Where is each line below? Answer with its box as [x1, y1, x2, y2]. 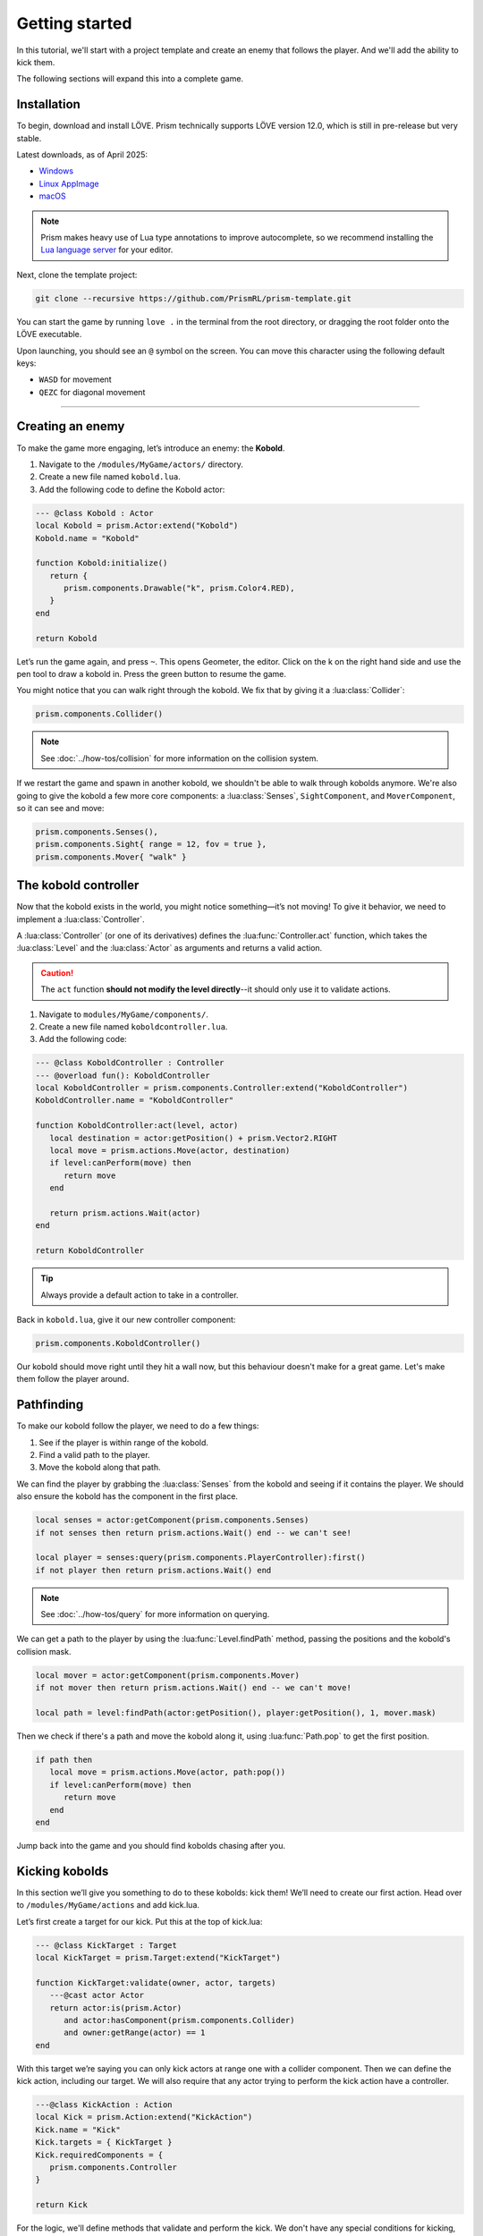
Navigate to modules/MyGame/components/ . [38, 1009, 209, 1020]
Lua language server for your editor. [40, 244, 174, 255]
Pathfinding [16, 1397, 84, 1412]
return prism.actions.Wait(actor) [49, 1208, 201, 1218]
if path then [35, 1754, 93, 1765]
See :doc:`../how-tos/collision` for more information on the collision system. [40, 752, 319, 764]
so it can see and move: [16, 802, 105, 813]
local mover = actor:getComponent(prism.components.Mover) [35, 1670, 300, 1681]
